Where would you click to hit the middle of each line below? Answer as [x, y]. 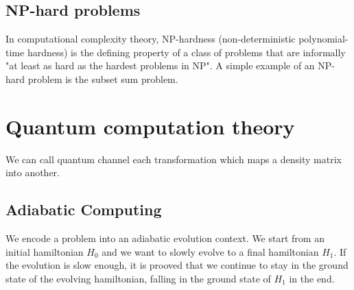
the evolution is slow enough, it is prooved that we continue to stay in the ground [177, 265]
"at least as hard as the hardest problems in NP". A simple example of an [160, 65]
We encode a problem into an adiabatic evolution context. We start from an [165, 238]
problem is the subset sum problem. [103, 78]
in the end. [312, 278]
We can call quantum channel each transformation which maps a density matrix [174, 159]
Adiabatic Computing [84, 209]
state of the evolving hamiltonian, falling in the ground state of [138, 278]
